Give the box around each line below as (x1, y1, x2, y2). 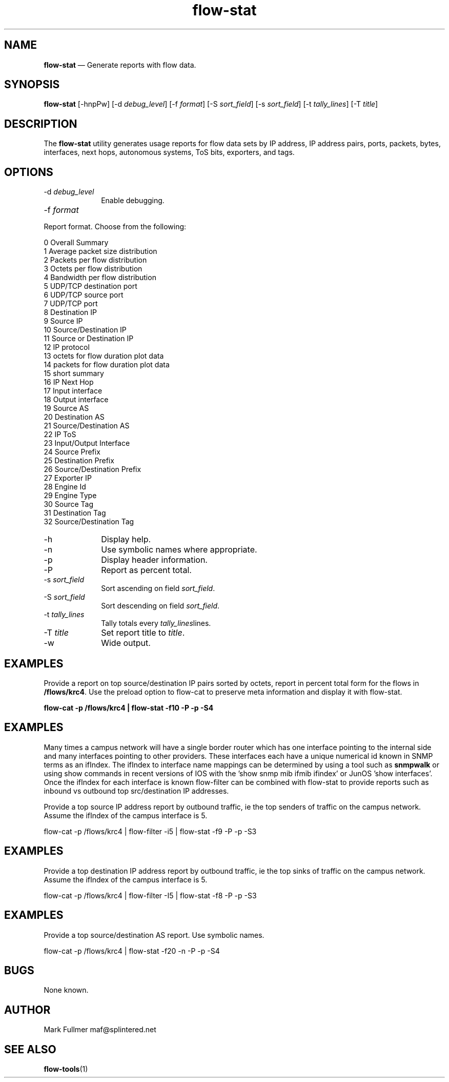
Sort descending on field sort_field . (101, 601, 220, 611)
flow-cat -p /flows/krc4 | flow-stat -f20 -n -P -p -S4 (44, 946, 220, 955)
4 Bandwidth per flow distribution (44, 273, 156, 282)
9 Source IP (44, 317, 83, 326)
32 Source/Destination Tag (44, 517, 134, 526)
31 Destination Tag (44, 508, 106, 518)
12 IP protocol (44, 343, 90, 352)
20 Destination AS (44, 412, 105, 422)
